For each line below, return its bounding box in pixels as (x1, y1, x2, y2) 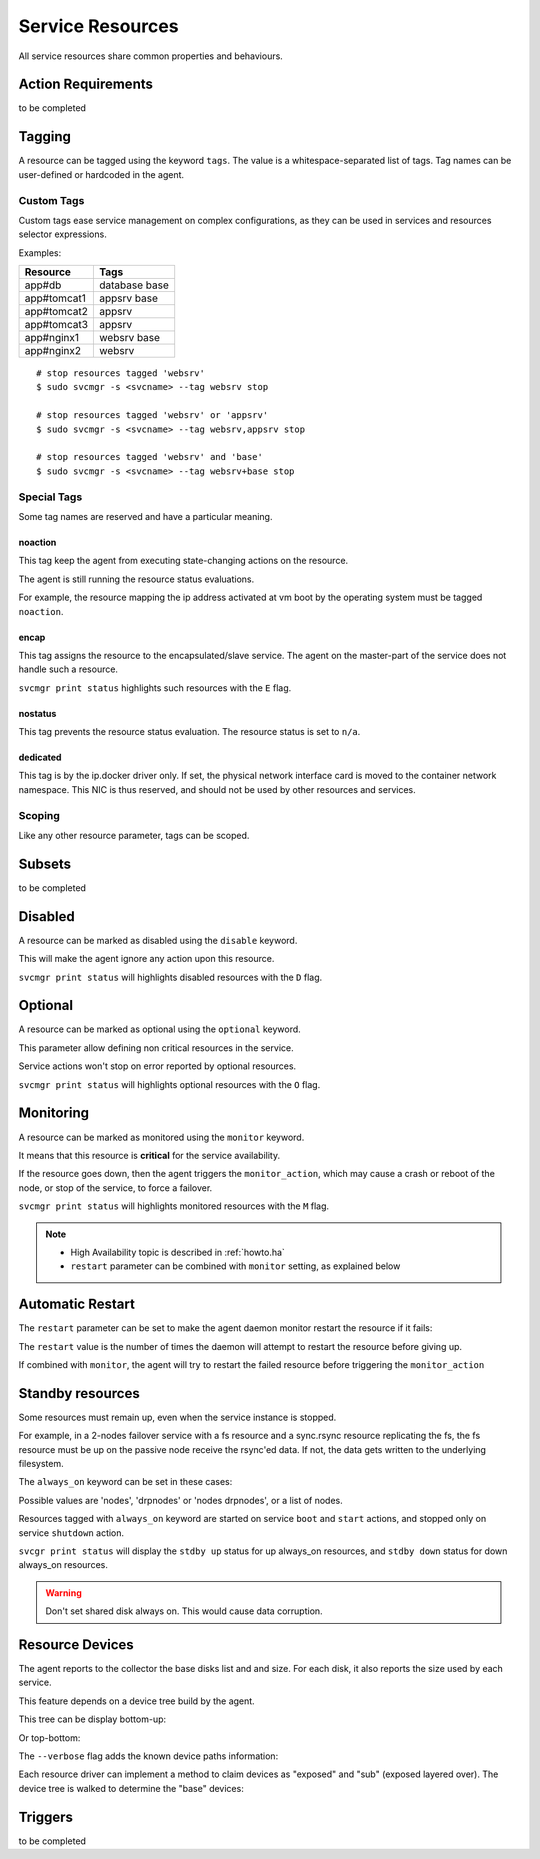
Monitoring (18, 1105, 90, 1122)
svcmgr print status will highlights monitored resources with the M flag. (18, 1200, 330, 1212)
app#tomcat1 (24, 291, 87, 305)
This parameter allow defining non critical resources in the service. (18, 1041, 294, 1054)
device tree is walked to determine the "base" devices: (18, 1782, 244, 1794)
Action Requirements (18, 76, 154, 93)
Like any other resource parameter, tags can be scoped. (18, 829, 250, 841)
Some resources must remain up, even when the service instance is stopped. (18, 1411, 337, 1423)
